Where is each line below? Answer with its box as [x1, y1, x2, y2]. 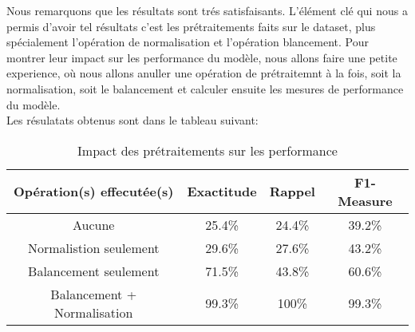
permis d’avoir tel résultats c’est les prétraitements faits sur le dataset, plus [6, 18, 376, 34]
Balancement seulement [28, 261, 160, 280]
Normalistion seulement [27, 238, 160, 257]
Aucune [73, 215, 115, 234]
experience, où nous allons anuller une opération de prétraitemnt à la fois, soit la [6, 65, 401, 81]
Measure [338, 191, 393, 210]
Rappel [269, 182, 315, 201]
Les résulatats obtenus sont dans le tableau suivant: [6, 112, 259, 128]
